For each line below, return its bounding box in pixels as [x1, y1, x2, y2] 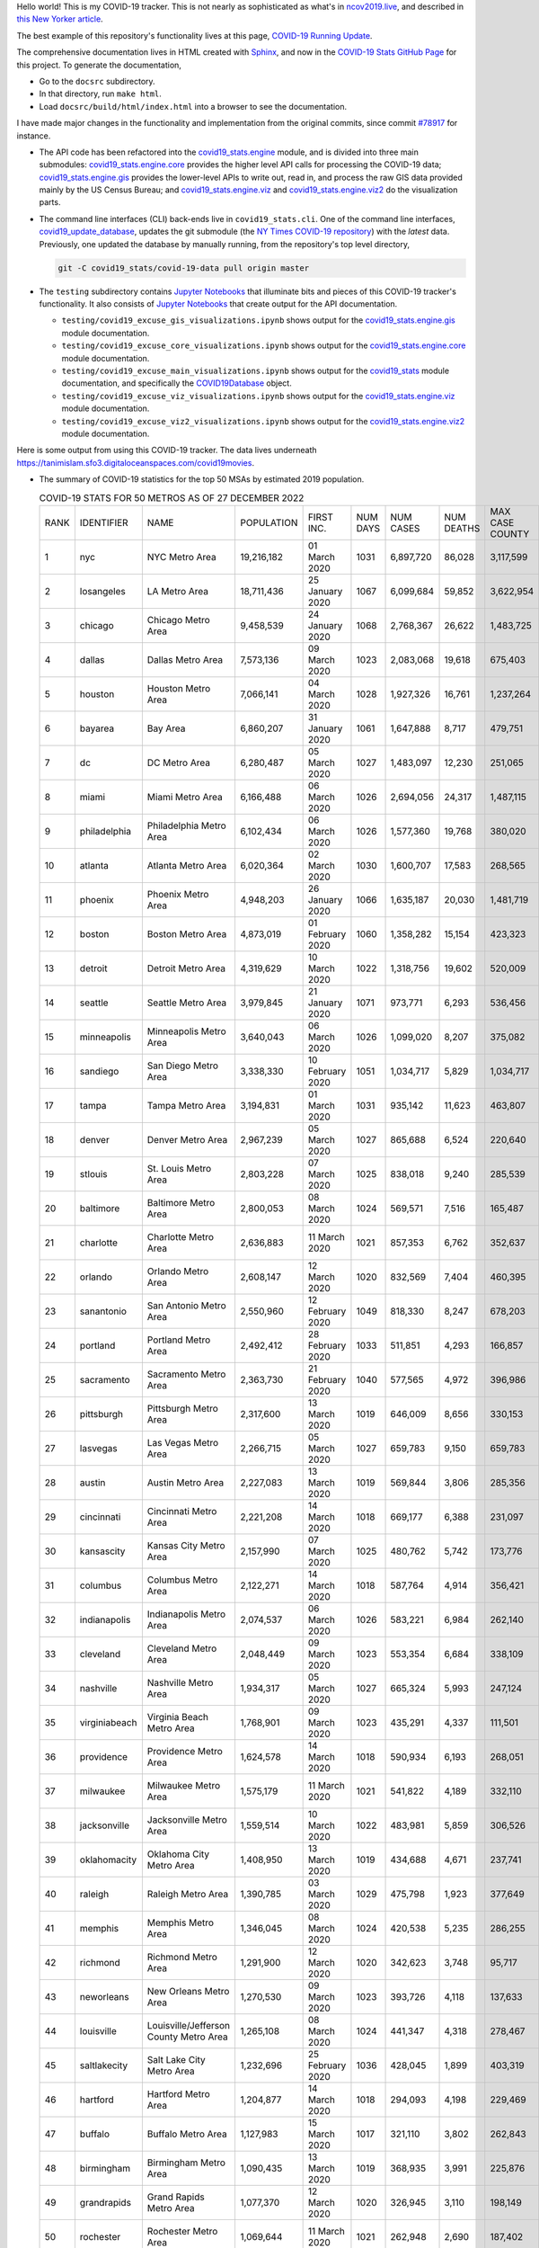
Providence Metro [146, 1744, 224, 1757]
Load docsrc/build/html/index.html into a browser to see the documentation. [39, 101, 348, 112]
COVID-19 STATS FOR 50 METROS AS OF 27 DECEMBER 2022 [39, 491, 305, 504]
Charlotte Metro [146, 1230, 215, 1243]
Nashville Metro [146, 1676, 214, 1689]
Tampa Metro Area [146, 1099, 226, 1111]
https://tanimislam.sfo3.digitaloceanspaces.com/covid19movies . [16, 457, 255, 468]
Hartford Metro [146, 2087, 210, 2100]
